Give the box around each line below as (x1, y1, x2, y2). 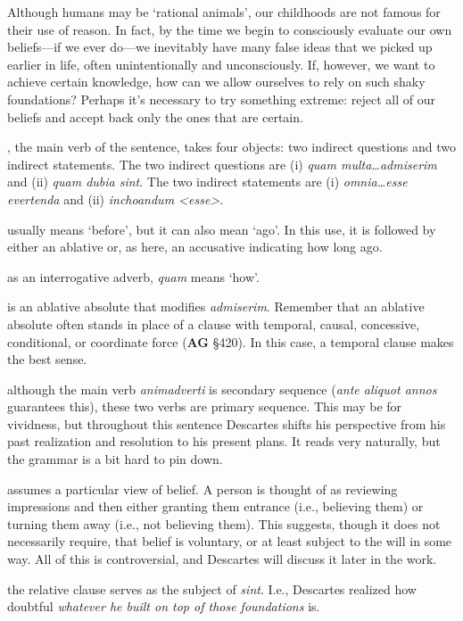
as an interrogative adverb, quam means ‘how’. (7, 267, 260, 286)
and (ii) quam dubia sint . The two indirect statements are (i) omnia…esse (7, 172, 408, 191)
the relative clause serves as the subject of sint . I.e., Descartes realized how (7, 579, 417, 598)
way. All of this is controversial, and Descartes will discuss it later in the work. (7, 550, 437, 568)
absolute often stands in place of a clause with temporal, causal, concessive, (7, 314, 420, 333)
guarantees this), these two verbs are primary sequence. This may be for (7, 397, 402, 416)
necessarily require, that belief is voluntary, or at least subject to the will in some (7, 532, 452, 551)
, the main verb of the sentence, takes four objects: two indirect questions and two (7, 137, 456, 156)
